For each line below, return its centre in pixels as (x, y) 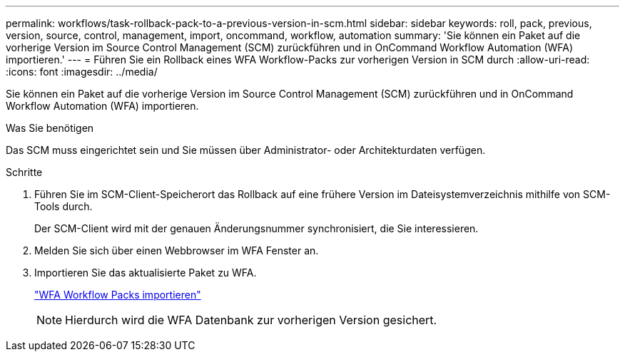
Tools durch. (63, 206)
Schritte (24, 172)
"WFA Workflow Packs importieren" (118, 295)
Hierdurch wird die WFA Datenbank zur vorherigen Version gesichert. (251, 320)
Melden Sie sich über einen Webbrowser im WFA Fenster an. (177, 250)
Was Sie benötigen (50, 128)
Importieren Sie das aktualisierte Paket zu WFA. (146, 273)
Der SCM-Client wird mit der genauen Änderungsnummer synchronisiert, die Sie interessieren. (256, 228)
